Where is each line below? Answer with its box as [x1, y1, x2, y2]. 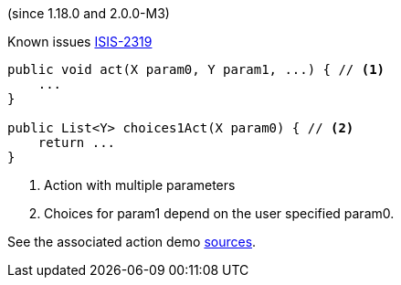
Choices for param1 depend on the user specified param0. [44, 206, 395, 221]
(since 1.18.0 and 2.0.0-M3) [7, 5, 170, 21]
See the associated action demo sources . [7, 234, 257, 249]
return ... [37, 135, 116, 150]
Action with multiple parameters [44, 177, 236, 193]
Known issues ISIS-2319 [7, 34, 153, 49]
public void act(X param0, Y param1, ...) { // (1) [7, 62, 385, 77]
